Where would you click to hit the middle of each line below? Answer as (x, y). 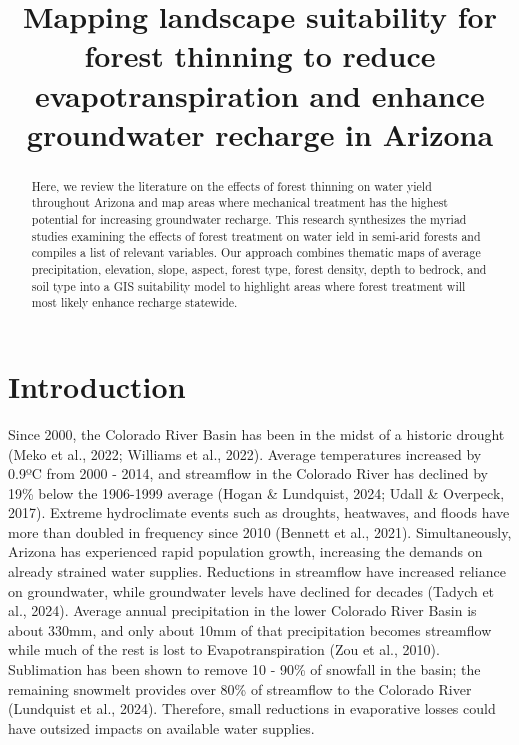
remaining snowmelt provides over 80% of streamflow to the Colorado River (240, 688)
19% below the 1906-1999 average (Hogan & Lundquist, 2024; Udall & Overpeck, (256, 492)
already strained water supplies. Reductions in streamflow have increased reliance (257, 571)
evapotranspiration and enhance (260, 94)
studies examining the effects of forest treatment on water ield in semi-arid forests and (256, 235)
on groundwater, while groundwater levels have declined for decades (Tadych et (251, 590)
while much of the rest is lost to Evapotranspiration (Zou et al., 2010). (224, 649)
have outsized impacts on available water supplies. (161, 727)
